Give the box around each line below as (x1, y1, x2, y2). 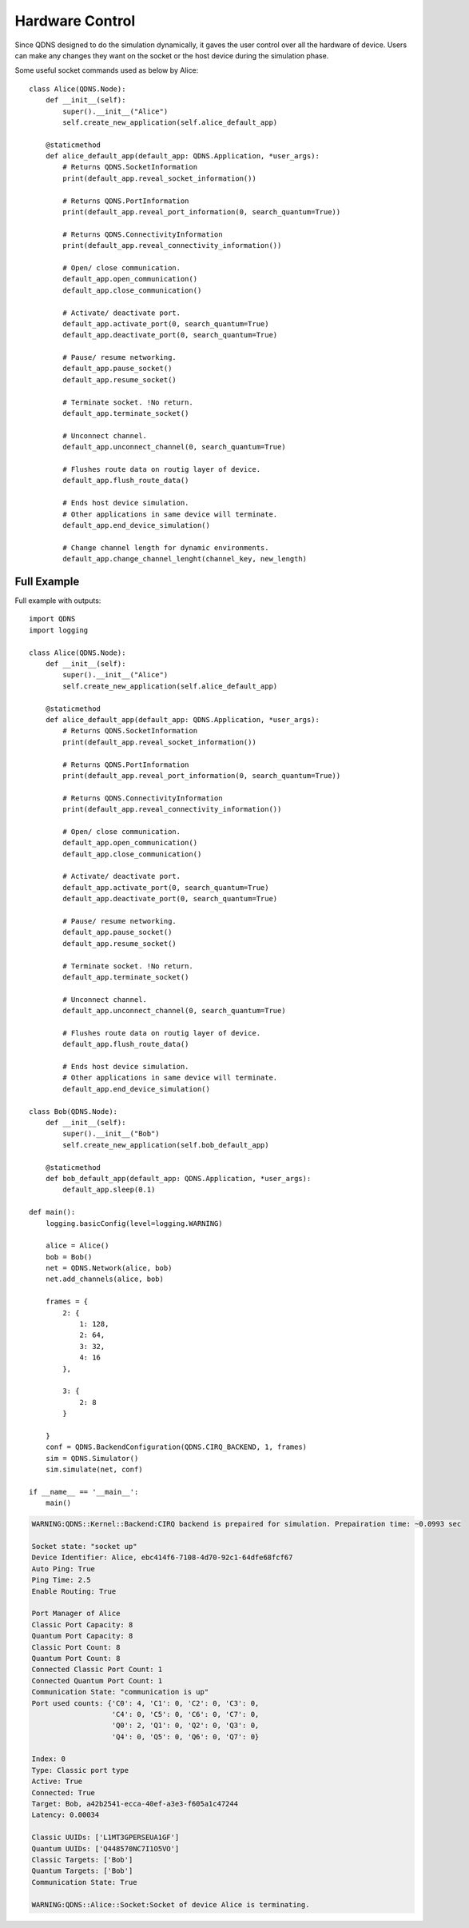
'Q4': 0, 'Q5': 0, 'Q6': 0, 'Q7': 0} (111, 1732, 260, 1741)
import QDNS (29, 614, 76, 624)
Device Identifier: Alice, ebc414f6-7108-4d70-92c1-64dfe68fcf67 (31, 1553, 293, 1563)
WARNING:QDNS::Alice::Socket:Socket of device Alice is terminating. (31, 1900, 310, 1909)
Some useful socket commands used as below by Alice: (14, 66, 199, 75)
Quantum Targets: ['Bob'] (31, 1866, 133, 1875)
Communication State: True (31, 1878, 137, 1886)
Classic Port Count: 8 (31, 1643, 121, 1651)
